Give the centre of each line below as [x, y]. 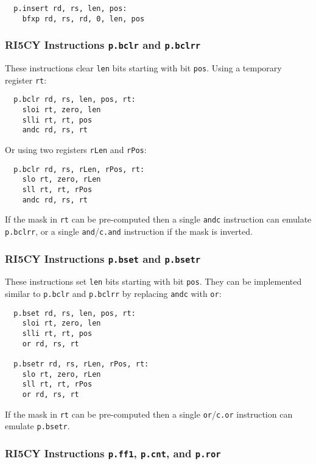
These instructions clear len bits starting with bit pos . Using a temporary [143, 68]
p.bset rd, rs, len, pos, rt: [75, 313]
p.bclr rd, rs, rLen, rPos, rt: [79, 169]
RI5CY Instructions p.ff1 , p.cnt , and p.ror [113, 453]
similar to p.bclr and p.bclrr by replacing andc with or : [113, 294]
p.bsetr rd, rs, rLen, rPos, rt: [81, 364]
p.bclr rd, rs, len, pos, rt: [75, 100]
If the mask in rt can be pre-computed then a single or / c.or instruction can [149, 414]
